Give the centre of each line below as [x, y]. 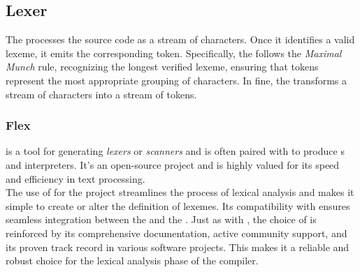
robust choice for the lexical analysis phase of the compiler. [132, 260]
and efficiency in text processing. [75, 178]
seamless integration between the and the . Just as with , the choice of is [161, 219]
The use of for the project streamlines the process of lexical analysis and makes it [180, 192]
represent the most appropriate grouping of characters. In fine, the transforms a [177, 80]
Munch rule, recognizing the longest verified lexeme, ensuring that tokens [162, 67]
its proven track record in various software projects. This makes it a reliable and [178, 247]
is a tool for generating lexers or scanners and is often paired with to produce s [175, 151]
